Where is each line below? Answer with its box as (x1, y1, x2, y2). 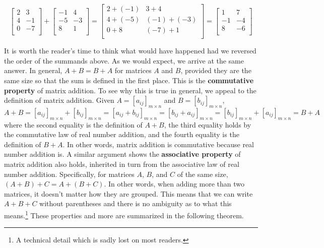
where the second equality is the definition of (4, 119, 143, 130)
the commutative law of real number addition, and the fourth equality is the (4, 129, 239, 140)
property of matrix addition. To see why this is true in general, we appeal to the (4, 85, 256, 95)
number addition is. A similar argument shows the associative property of (4, 149, 241, 159)
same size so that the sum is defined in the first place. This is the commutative (4, 75, 254, 85)
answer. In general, (4, 65, 62, 76)
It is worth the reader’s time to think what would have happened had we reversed (4, 45, 256, 56)
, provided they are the (180, 65, 251, 76)
